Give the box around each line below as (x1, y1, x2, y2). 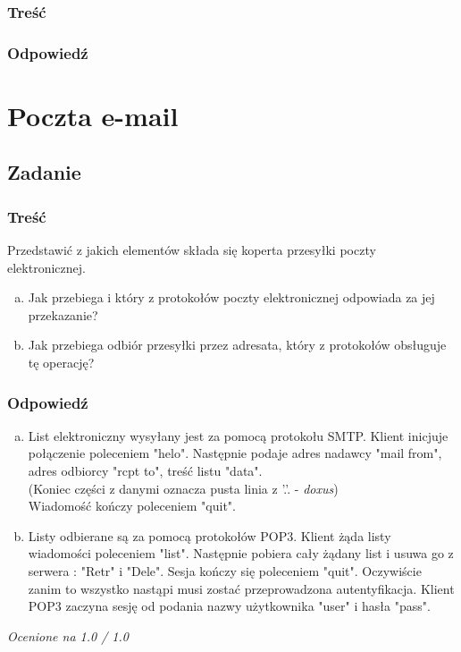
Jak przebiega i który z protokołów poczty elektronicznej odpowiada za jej (28, 288, 435, 307)
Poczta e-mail (7, 97, 179, 133)
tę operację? (28, 353, 95, 372)
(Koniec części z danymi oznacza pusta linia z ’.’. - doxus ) (28, 478, 339, 497)
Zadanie (7, 158, 81, 186)
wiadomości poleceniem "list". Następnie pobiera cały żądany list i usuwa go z (28, 544, 454, 563)
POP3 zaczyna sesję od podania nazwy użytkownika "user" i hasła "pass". (28, 597, 431, 615)
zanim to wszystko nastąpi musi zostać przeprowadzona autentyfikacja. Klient (28, 579, 455, 597)
